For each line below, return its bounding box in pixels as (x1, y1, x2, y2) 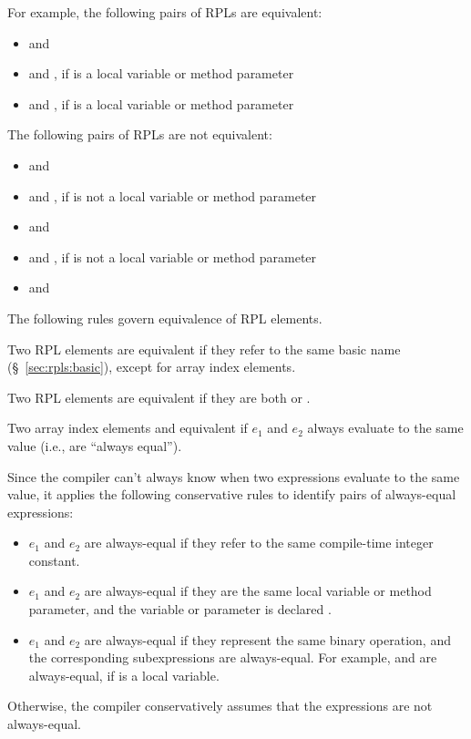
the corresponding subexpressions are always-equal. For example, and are (28, 648, 437, 667)
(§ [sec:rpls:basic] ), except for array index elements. (7, 357, 296, 376)
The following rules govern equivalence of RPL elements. (7, 308, 323, 327)
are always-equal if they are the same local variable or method (84, 581, 432, 600)
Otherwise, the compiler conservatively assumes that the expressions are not (7, 696, 433, 715)
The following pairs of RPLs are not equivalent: (7, 125, 272, 144)
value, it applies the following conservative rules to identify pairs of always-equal (7, 485, 456, 504)
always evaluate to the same (307, 418, 464, 437)
